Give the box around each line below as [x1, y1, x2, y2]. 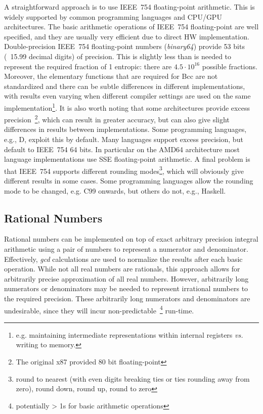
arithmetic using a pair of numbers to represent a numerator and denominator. [4, 244, 248, 254]
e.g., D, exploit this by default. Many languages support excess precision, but [4, 134, 243, 145]
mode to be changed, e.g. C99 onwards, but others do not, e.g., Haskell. [4, 185, 226, 196]
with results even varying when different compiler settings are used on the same [4, 90, 251, 101]
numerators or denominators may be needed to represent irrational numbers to [4, 283, 248, 294]
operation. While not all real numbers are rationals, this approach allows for [4, 263, 240, 274]
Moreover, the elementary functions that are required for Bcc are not [4, 71, 218, 81]
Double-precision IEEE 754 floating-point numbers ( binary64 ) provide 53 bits [4, 41, 245, 52]
